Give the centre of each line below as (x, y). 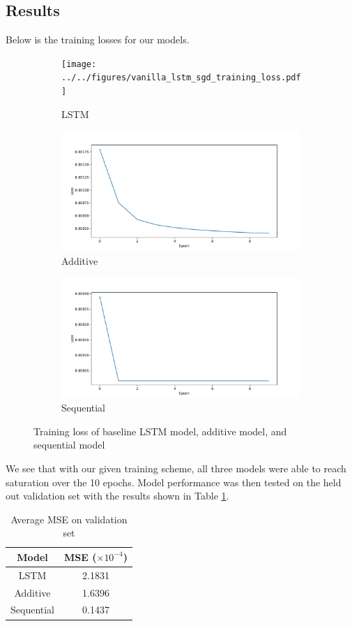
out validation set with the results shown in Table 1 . (117, 496)
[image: (79, 64)
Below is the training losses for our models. (98, 39)
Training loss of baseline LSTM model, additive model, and (160, 431)
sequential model (69, 445)
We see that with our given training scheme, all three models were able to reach (176, 468)
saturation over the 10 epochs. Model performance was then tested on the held (174, 482)
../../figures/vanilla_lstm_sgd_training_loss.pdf (181, 78)
